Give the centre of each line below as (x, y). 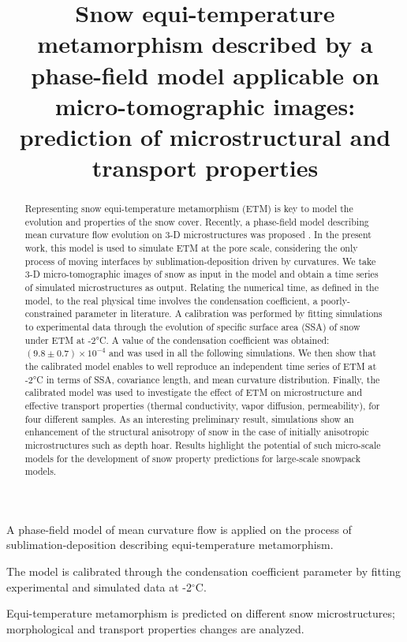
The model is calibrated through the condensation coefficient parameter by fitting (204, 571)
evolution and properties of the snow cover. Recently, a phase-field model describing (197, 221)
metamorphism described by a (205, 44)
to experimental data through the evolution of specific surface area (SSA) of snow (192, 327)
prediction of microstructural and (205, 136)
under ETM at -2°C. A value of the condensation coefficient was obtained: (177, 340)
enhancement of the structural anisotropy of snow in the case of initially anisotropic (197, 432)
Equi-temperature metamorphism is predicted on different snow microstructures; (201, 613)
